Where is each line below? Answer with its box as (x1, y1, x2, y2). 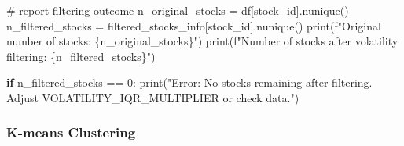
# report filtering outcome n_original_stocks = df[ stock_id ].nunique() (6, 2, 349, 18)
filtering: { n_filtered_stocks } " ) (6, 48, 156, 64)
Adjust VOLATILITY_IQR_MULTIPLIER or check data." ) (6, 89, 299, 105)
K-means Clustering (6, 123, 136, 142)
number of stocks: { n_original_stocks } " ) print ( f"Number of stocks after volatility (6, 33, 398, 49)
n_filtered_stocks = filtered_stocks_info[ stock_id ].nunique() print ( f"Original (6, 17, 381, 34)
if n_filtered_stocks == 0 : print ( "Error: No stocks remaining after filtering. (6, 74, 373, 91)
